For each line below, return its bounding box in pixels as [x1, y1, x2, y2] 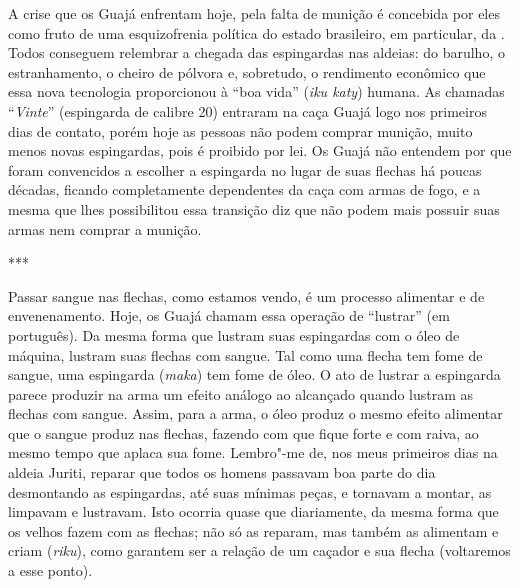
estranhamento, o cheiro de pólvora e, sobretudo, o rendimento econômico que [8, 61, 486, 82]
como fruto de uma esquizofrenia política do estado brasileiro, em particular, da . [8, 22, 505, 43]
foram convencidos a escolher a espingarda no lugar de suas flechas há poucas [8, 159, 482, 180]
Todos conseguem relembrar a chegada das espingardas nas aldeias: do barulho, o [8, 42, 505, 63]
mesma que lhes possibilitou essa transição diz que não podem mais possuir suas [8, 198, 500, 219]
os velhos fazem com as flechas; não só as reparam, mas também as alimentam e [8, 520, 499, 541]
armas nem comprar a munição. [8, 218, 202, 239]
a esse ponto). [8, 560, 93, 581]
